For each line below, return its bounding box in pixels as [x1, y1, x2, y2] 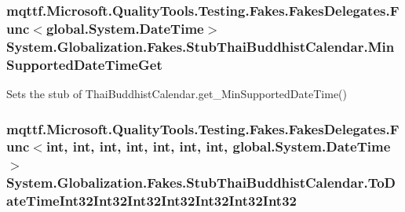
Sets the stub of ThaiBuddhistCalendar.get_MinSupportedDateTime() [6, 85, 347, 101]
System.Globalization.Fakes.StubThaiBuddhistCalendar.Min [6, 36, 395, 56]
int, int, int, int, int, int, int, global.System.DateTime [46, 137, 391, 156]
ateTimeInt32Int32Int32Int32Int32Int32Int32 [6, 191, 297, 210]
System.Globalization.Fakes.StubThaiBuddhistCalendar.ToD [6, 173, 396, 192]
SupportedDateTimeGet [6, 54, 162, 74]
